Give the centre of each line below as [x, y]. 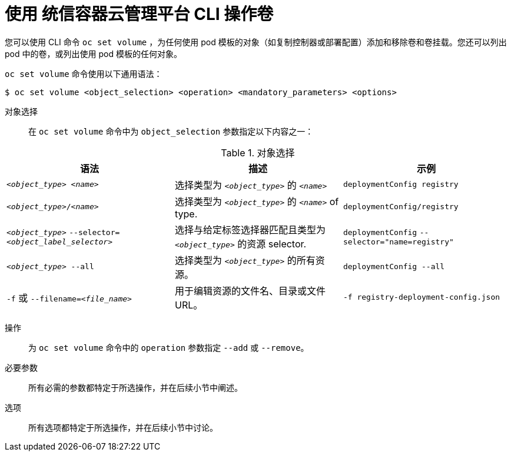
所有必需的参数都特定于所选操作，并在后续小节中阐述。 [135, 387]
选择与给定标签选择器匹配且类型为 [250, 229]
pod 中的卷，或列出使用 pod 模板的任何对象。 [93, 53]
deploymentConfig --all [394, 267]
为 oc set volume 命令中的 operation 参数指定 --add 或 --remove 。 [169, 347]
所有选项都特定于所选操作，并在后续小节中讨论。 [123, 427]
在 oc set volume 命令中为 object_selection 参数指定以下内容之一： [171, 131]
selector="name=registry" [398, 242]
